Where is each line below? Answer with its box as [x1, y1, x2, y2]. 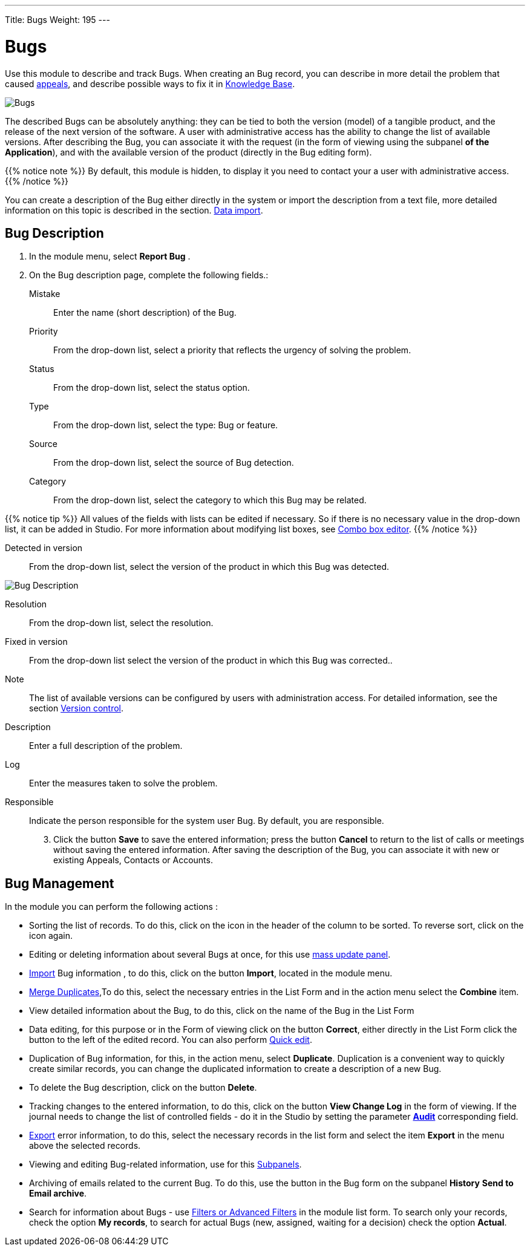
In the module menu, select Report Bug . [29, 251, 191, 262]
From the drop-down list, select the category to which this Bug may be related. [53, 495, 367, 506]
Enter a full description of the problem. [29, 740, 183, 751]
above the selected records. [29, 1140, 141, 1151]
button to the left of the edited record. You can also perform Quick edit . [29, 1034, 312, 1045]
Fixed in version [5, 636, 68, 647]
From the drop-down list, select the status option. [53, 382, 250, 393]
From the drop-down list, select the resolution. [29, 618, 214, 629]
